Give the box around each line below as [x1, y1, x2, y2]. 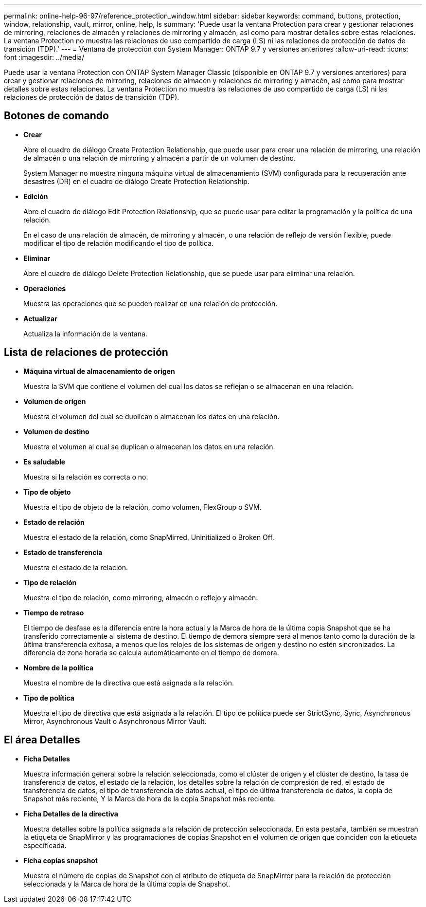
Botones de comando [4, 110, 109, 122]
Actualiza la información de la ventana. [23, 329, 147, 338]
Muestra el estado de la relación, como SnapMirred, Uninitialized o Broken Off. [23, 533, 274, 541]
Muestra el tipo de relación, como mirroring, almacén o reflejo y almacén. [23, 593, 258, 602]
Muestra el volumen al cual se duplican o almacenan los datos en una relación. [23, 442, 275, 451]
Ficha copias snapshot [23, 856, 98, 865]
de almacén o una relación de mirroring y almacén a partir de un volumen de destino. [23, 153, 296, 162]
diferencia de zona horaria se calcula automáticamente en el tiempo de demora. [23, 648, 279, 657]
